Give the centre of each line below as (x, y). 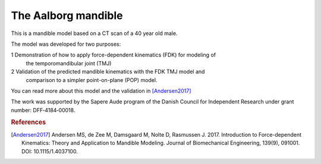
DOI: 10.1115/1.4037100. (50, 151)
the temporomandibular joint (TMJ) (69, 63)
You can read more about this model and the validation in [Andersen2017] (101, 91)
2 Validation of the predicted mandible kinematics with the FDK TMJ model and (108, 72)
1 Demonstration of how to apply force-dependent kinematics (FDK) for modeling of (114, 55)
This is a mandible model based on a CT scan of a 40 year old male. (94, 33)
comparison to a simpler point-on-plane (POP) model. (92, 80)
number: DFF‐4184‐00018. (43, 110)
